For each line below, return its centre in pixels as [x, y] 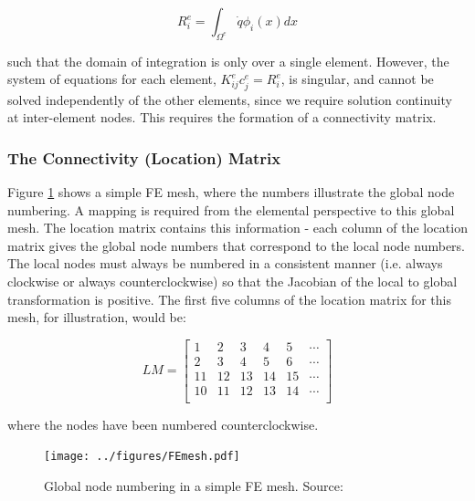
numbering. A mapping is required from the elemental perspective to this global [231, 209]
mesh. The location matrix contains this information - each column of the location [237, 228]
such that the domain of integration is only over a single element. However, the [228, 61]
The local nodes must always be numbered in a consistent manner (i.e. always [225, 263]
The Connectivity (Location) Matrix [144, 157]
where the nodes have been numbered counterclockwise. [163, 424]
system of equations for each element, [112, 79]
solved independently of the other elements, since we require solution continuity [230, 99]
